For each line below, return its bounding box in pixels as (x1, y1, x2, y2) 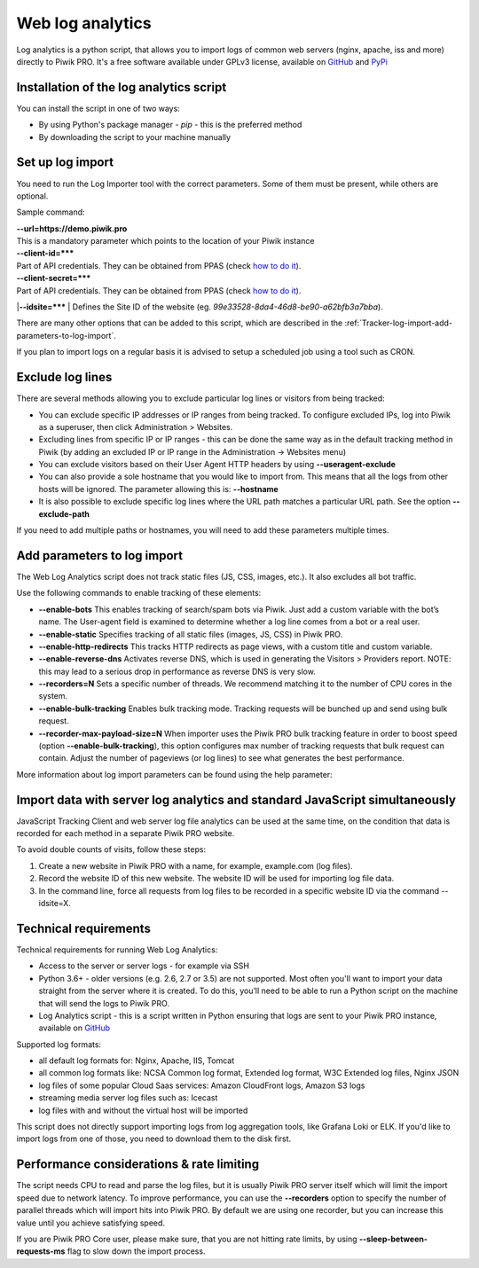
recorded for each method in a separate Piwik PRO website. (16, 828, 235, 839)
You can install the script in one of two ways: (16, 103, 181, 113)
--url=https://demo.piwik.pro (16, 223, 128, 234)
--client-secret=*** (16, 273, 91, 284)
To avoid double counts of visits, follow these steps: (16, 844, 207, 855)
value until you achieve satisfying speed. (16, 1217, 166, 1228)
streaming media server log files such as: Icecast (38, 1092, 218, 1103)
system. (38, 691, 68, 701)
